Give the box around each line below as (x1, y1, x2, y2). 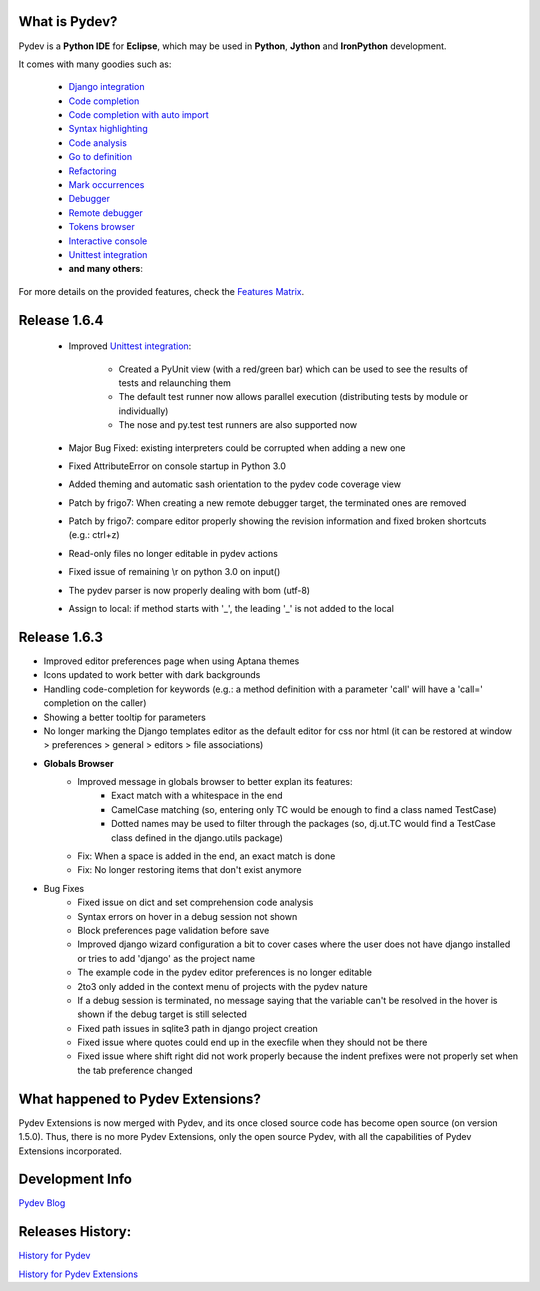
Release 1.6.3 (18, 628, 104, 645)
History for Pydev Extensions (18, 1268, 139, 1280)
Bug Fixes (43, 882, 85, 894)
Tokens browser (68, 221, 135, 233)
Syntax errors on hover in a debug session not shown (77, 910, 298, 922)
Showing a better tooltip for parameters (43, 711, 207, 723)
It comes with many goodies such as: (18, 58, 172, 70)
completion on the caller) (43, 697, 147, 709)
